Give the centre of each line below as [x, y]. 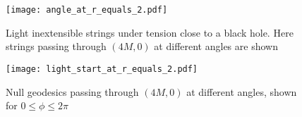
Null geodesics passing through [72, 91]
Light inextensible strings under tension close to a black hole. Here [150, 32]
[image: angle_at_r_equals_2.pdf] [87, 10]
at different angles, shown [242, 91]
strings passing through [56, 46]
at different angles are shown [216, 46]
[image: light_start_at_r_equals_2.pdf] [102, 69]
